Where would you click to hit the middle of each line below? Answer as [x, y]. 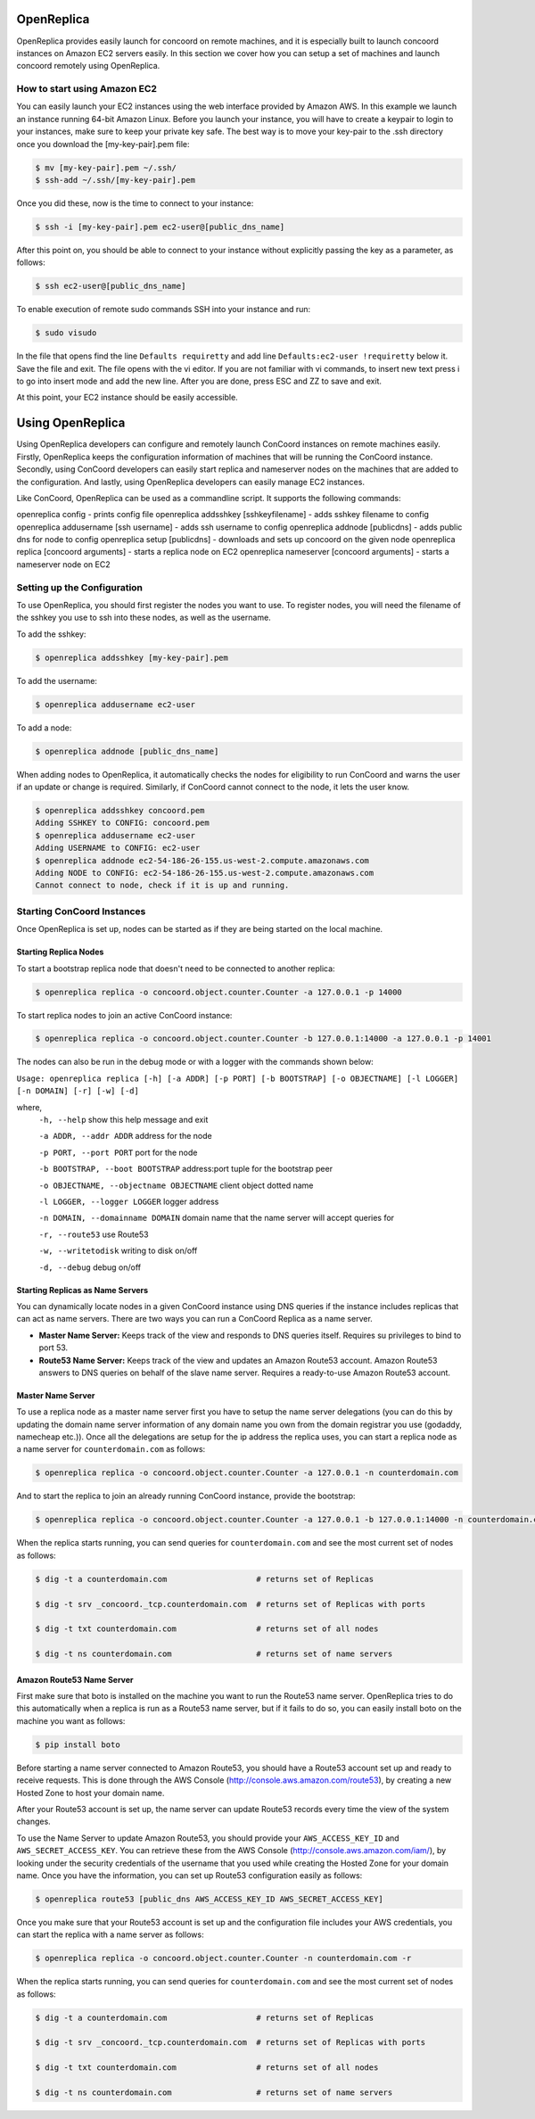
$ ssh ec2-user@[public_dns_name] [111, 286]
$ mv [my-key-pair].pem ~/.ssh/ [106, 168]
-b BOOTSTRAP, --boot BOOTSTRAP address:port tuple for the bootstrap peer [186, 1169]
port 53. [53, 1348]
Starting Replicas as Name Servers [82, 1290]
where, [29, 1107]
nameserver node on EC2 [63, 564]
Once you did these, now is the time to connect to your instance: [135, 203]
